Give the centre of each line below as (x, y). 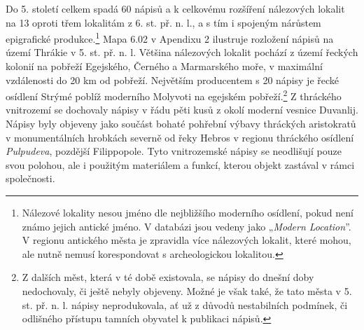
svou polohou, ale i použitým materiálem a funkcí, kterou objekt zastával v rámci (180, 164)
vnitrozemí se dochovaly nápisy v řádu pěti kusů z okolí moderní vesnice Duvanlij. (182, 110)
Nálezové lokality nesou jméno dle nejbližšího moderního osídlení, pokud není (188, 213)
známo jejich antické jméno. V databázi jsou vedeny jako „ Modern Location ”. (187, 226)
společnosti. (30, 178)
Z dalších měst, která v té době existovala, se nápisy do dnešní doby (168, 277)
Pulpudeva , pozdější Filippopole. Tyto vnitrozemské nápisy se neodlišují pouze (174, 151)
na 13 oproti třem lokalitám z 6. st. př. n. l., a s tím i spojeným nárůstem (163, 22)
